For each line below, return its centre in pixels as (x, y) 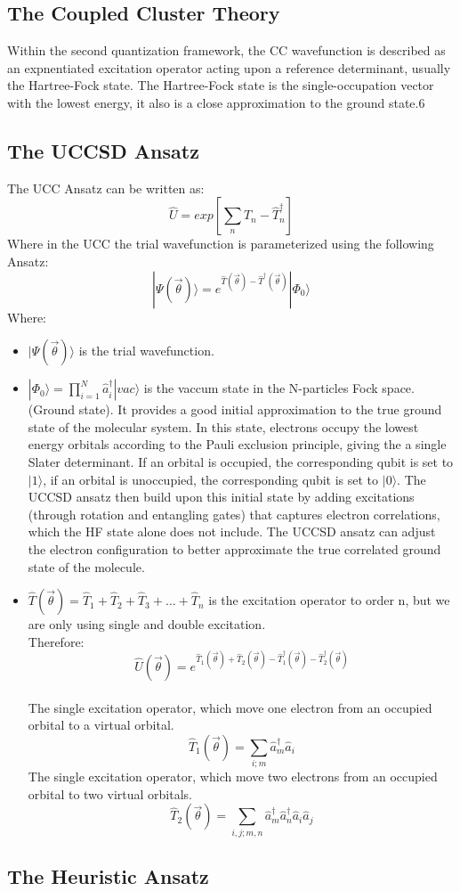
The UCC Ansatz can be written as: (106, 188)
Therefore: (56, 641)
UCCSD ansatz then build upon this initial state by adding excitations (221, 497)
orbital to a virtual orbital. (101, 725)
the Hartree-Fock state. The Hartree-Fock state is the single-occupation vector (221, 85)
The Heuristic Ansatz (108, 875)
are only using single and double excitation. (147, 624)
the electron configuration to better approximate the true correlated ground (234, 548)
